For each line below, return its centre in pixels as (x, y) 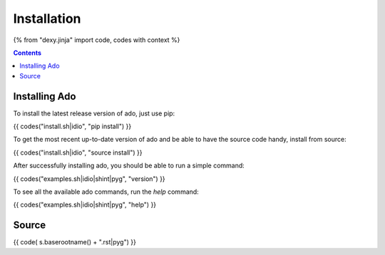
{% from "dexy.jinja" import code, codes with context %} (97, 40)
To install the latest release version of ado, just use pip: (94, 113)
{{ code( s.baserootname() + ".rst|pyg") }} (75, 242)
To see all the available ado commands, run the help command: (106, 192)
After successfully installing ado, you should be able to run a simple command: (129, 166)
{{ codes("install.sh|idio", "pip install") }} (72, 126)
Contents (27, 53)
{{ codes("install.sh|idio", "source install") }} (78, 152)
